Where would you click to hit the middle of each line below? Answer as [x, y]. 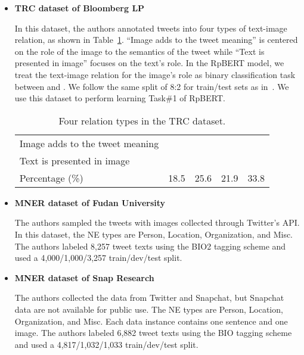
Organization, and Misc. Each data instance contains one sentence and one [151, 321]
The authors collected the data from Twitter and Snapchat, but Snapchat [149, 298]
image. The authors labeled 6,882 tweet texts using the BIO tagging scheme [153, 333]
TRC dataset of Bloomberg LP [80, 8]
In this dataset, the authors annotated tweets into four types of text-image [151, 28]
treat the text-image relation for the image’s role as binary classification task [155, 74]
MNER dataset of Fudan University [90, 202]
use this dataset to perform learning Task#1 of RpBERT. [120, 98]
